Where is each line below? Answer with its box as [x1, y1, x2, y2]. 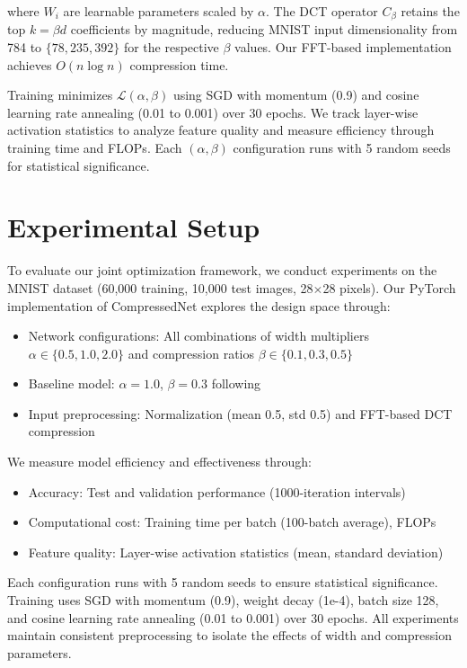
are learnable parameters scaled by [63, 2, 254, 20]
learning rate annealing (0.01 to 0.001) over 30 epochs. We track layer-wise [7, 102, 419, 121]
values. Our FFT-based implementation [234, 38, 452, 57]
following [211, 374, 261, 393]
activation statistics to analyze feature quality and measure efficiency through [7, 120, 435, 139]
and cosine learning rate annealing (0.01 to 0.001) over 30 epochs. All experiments [7, 608, 459, 627]
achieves [7, 55, 52, 74]
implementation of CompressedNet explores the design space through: [7, 296, 391, 315]
